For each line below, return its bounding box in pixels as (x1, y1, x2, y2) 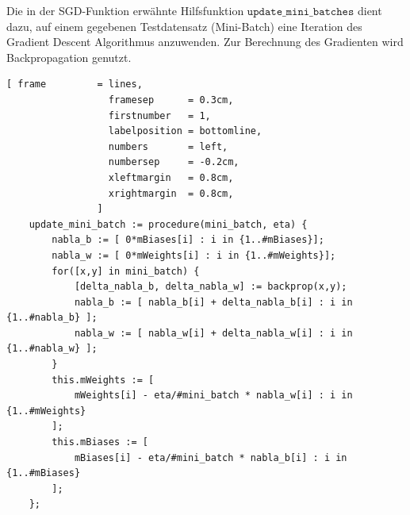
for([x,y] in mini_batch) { (52, 265, 200, 277)
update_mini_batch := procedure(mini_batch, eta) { (29, 218, 308, 230)
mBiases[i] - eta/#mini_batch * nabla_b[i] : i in (74, 452, 347, 463)
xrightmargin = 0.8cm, (108, 187, 234, 199)
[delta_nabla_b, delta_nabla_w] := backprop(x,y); (74, 281, 347, 293)
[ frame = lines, (6, 79, 143, 90)
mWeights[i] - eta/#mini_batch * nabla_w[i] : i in (74, 390, 353, 402)
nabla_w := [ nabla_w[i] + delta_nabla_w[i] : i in (74, 327, 353, 339)
